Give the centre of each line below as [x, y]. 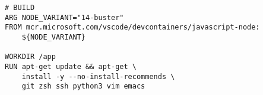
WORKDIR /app [30, 57]
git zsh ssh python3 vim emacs [83, 86]
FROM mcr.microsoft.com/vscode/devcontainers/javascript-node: [132, 27]
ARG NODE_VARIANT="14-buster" [64, 17]
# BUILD [20, 8]
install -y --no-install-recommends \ [98, 76]
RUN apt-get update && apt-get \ [71, 66]
